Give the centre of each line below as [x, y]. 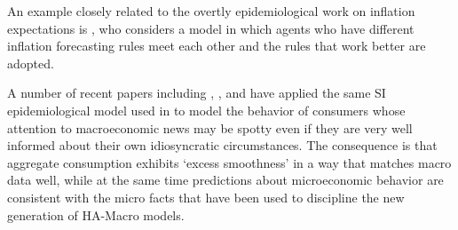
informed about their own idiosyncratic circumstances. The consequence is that [222, 145]
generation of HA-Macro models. [96, 214]
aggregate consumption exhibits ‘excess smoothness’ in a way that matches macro [229, 162]
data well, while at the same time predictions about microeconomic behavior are [225, 180]
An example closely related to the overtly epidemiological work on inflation [211, 11]
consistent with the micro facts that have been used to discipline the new [206, 197]
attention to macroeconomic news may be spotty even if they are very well [210, 127]
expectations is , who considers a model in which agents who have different [211, 28]
